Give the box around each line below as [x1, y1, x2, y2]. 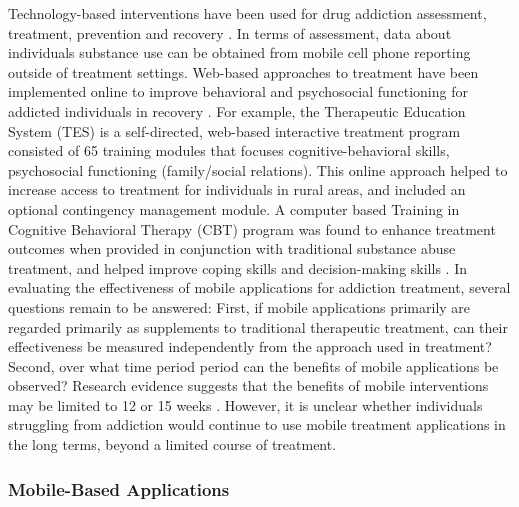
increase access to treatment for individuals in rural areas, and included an [8, 179, 466, 200]
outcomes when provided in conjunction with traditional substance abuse [8, 238, 456, 259]
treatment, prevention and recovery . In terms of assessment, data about [8, 22, 452, 43]
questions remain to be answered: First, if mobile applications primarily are [8, 296, 471, 317]
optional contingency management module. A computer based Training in [8, 198, 460, 219]
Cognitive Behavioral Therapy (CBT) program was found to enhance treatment [8, 218, 496, 239]
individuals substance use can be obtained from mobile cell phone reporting [8, 42, 471, 63]
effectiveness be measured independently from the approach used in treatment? [8, 336, 492, 357]
